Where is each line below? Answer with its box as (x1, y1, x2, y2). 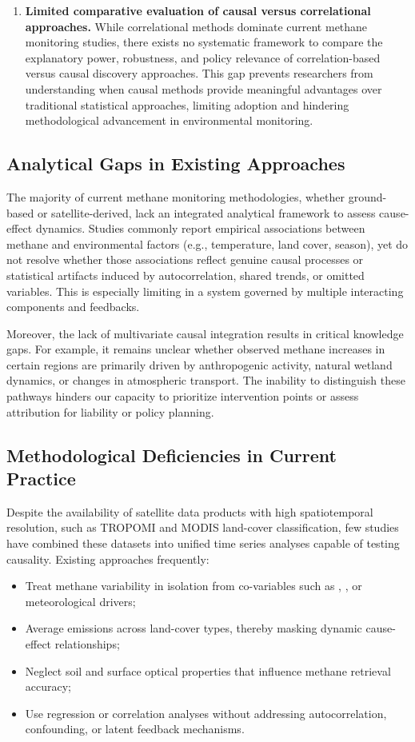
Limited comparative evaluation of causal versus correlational (25, 2, 371, 18)
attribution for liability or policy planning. (6, 403, 214, 420)
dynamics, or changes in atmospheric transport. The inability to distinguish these (6, 372, 405, 389)
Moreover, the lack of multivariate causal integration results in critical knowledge (6, 325, 404, 341)
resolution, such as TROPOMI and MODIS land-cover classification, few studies (6, 519, 399, 536)
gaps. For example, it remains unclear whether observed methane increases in (6, 341, 385, 357)
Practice (6, 466, 76, 491)
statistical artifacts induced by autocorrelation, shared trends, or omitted (6, 266, 365, 283)
